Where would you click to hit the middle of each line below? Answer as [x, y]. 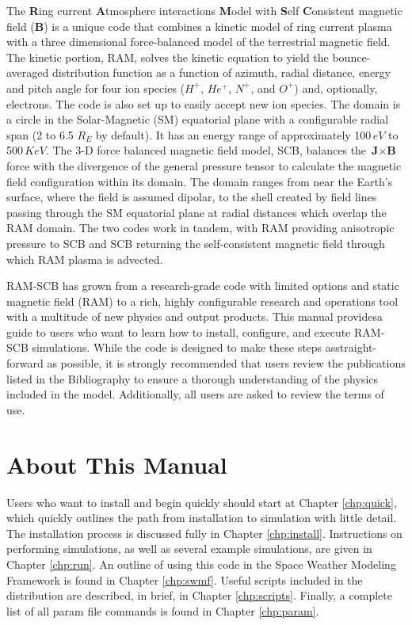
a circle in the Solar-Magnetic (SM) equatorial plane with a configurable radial [198, 119]
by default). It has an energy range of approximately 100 [233, 134]
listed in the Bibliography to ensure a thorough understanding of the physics [193, 378]
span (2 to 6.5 [40, 134]
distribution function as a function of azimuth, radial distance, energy [221, 72]
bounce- [351, 57]
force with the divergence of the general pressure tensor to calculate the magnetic [204, 165]
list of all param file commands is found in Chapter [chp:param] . [163, 610]
